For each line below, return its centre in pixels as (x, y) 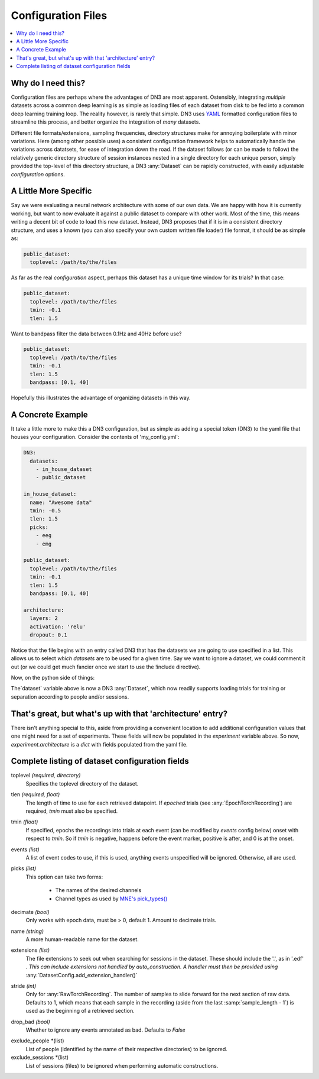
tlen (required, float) (35, 794)
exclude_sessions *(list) (40, 1057)
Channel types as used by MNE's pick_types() (111, 899)
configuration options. (38, 174)
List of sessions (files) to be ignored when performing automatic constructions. (122, 1065)
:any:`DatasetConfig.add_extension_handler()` (82, 975)
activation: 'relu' (58, 626)
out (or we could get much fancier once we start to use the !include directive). (106, 667)
